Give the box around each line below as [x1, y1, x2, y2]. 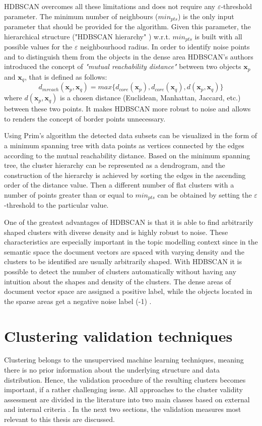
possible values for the [4, 41, 73, 52]
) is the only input [177, 11, 234, 21]
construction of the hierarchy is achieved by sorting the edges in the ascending [4, 169, 246, 180]
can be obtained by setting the [157, 189, 252, 200]
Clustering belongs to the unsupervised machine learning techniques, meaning [4, 354, 244, 365]
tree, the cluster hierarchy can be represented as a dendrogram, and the [4, 160, 225, 170]
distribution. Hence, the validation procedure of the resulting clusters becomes [4, 374, 246, 385]
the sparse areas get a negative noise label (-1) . [4, 295, 152, 306]
